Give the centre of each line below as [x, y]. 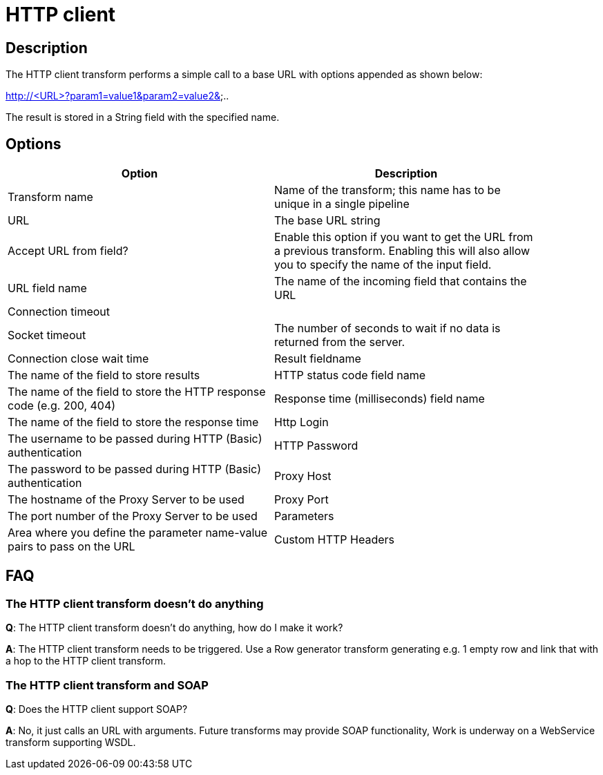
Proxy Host [303, 476]
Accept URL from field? [68, 251]
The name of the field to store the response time [133, 422]
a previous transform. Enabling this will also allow [402, 251]
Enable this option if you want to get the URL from [404, 237]
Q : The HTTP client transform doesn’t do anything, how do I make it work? [174, 628]
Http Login [301, 422]
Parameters [304, 516]
